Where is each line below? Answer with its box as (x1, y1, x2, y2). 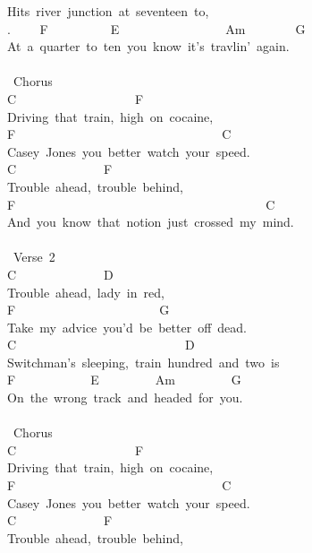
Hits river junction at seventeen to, (7, 2, 209, 20)
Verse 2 (13, 247, 55, 266)
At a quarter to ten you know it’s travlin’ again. (7, 37, 290, 56)
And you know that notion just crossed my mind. (7, 212, 294, 231)
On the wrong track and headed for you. (7, 388, 243, 407)
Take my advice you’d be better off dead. (7, 317, 248, 336)
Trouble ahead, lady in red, (7, 282, 164, 301)
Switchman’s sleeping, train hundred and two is (7, 352, 280, 371)
